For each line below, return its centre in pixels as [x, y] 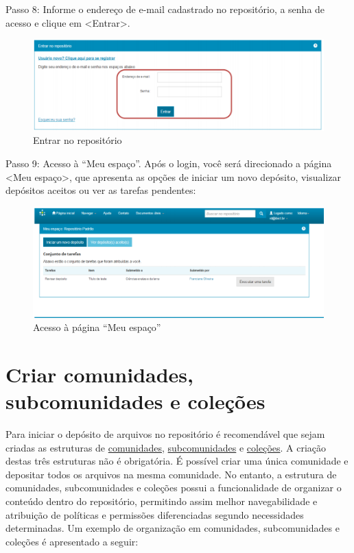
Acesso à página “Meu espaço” [97, 327]
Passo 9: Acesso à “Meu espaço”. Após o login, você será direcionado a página [169, 163]
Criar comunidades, [100, 374]
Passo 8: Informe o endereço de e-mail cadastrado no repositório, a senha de [165, 9]
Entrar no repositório [78, 140]
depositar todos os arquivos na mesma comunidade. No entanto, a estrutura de [171, 474]
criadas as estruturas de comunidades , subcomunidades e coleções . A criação [166, 447]
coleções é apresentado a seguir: [72, 541]
